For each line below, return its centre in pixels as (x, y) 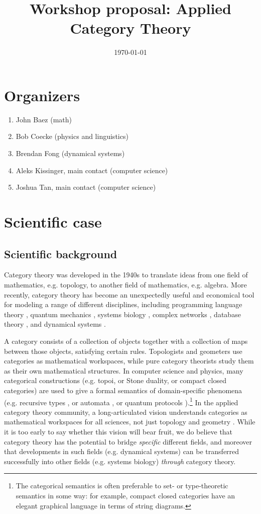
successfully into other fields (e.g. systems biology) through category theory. (120, 461)
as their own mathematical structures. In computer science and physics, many (124, 370)
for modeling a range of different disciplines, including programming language (123, 304)
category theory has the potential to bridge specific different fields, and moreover (128, 441)
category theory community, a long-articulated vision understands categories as (126, 412)
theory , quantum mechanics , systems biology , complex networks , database (122, 314)
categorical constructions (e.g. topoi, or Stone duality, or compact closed (115, 380)
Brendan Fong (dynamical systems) (70, 153)
